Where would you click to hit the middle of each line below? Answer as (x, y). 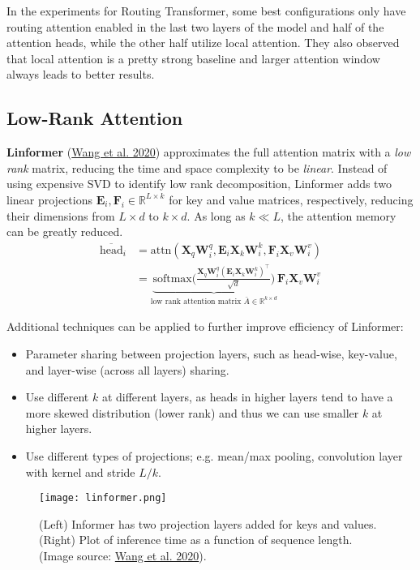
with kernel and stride (80, 471)
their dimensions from (61, 215)
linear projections (49, 199)
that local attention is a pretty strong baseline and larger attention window (193, 58)
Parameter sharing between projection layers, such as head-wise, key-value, (211, 353)
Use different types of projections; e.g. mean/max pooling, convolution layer (214, 455)
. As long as (216, 215)
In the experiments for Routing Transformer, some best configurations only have (206, 11)
